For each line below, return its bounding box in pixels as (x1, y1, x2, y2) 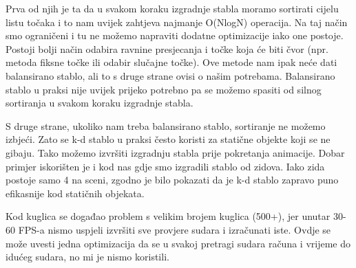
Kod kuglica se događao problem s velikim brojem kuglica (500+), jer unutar (6, 209, 331, 223)
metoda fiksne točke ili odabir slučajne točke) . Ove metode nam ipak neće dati (6, 55, 337, 69)
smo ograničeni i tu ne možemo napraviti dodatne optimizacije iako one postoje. (6, 28, 344, 43)
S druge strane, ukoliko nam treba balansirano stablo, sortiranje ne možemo (6, 118, 326, 133)
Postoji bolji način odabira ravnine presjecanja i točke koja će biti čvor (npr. (6, 41, 328, 56)
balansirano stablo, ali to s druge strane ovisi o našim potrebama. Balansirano (6, 68, 335, 82)
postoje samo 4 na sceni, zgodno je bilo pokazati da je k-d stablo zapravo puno (6, 172, 339, 187)
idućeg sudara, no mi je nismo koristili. (6, 249, 169, 264)
